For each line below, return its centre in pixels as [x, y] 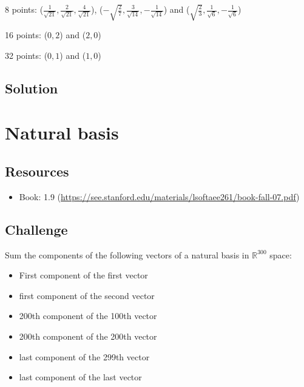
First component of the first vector [83, 275]
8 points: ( [24, 9]
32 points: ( [26, 55]
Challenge [36, 229]
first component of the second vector [87, 295]
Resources [37, 171]
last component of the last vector [80, 377]
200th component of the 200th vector [88, 336]
